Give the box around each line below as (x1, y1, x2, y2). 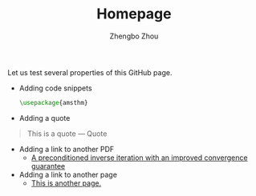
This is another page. (30, 178, 102, 188)
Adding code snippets (18, 83, 93, 93)
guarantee (30, 161, 66, 170)
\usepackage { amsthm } (18, 98, 88, 106)
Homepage (96, 5, 172, 23)
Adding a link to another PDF (18, 144, 115, 154)
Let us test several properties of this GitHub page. (7, 67, 173, 77)
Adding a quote (18, 113, 71, 122)
